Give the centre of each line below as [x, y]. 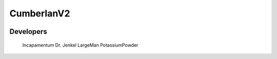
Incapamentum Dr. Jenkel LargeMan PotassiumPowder [80, 45]
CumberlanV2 [40, 13]
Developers [28, 32]
